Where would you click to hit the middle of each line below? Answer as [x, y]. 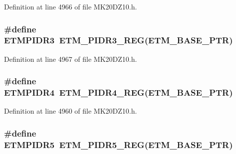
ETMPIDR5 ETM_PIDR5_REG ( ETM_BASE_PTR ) [118, 144]
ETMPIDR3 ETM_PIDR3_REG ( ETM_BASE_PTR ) [118, 40]
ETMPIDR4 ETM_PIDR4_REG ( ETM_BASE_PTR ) [118, 92]
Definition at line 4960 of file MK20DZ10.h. [71, 111]
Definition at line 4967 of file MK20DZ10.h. [71, 59]
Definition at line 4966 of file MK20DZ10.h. [71, 6]
